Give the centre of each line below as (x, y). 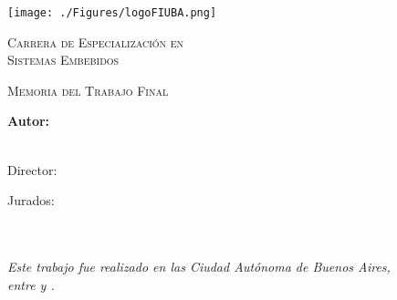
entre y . (31, 284)
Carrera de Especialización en (96, 41)
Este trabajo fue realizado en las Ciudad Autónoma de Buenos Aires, (199, 266)
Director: (32, 169)
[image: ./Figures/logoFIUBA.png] (112, 13)
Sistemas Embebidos (63, 60)
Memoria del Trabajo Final (88, 90)
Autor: (29, 121)
